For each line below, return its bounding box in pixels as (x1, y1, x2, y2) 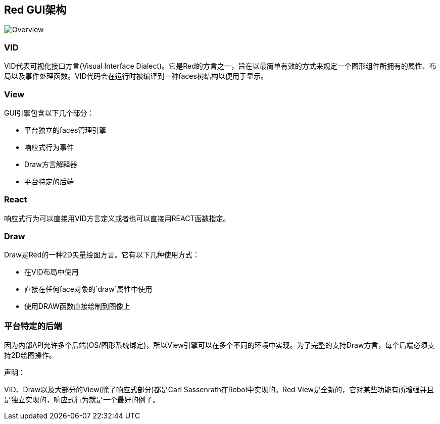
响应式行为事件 (24, 142, 74, 151)
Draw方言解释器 (24, 160, 77, 169)
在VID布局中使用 (24, 268, 79, 277)
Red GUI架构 (4, 4, 67, 16)
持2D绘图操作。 (4, 351, 56, 360)
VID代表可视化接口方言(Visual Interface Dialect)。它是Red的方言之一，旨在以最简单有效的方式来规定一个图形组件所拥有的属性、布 (4, 62, 436, 71)
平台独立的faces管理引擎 (24, 125, 107, 134)
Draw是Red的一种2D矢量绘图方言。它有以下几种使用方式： (4, 250, 200, 259)
